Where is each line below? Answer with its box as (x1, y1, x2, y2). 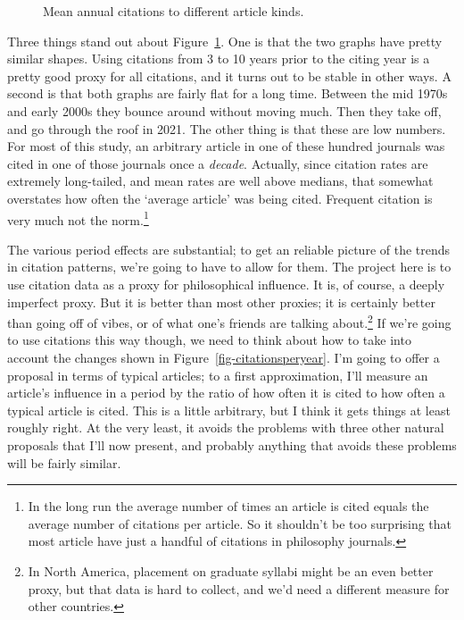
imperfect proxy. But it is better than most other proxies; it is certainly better (7, 292, 435, 311)
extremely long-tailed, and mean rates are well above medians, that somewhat (7, 172, 434, 190)
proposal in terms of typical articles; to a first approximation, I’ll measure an (7, 365, 428, 384)
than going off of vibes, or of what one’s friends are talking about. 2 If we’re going (7, 311, 452, 331)
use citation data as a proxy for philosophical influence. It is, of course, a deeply (7, 274, 445, 293)
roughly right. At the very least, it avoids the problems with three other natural (7, 418, 444, 437)
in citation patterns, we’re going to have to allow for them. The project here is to (7, 257, 452, 276)
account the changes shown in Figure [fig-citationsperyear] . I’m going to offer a (7, 348, 440, 366)
